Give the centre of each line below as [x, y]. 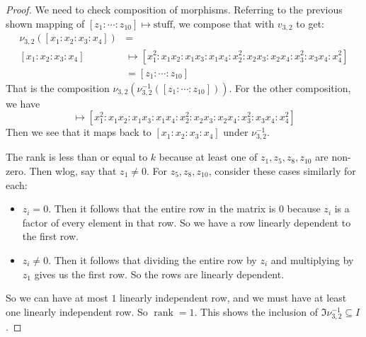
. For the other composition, [290, 87]
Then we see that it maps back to [79, 132]
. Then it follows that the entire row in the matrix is [162, 209]
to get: [310, 23]
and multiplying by [312, 259]
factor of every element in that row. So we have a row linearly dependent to [187, 222]
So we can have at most [57, 298]
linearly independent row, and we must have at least [233, 298]
